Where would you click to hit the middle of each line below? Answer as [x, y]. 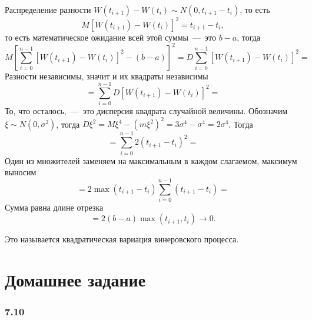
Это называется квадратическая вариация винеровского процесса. [122, 239]
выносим [21, 172]
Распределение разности [48, 9]
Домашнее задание [75, 280]
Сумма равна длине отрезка [54, 207]
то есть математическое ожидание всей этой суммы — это [110, 37]
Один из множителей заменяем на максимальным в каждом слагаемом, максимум [151, 160]
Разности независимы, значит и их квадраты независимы [107, 76]
